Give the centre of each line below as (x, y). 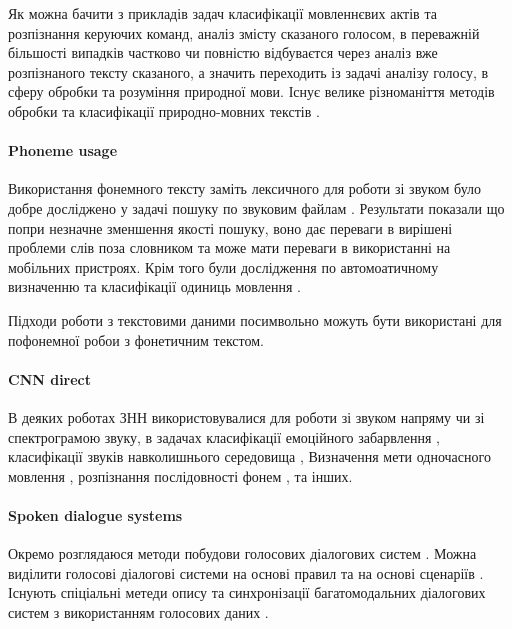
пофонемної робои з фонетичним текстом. (136, 339)
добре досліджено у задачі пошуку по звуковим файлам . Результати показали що (256, 207)
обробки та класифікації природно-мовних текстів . (164, 110)
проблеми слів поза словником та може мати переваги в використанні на (229, 247)
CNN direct (50, 378)
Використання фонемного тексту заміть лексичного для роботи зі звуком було (245, 188)
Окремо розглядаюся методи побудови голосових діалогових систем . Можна (242, 553)
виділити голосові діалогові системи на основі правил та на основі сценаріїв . (246, 572)
